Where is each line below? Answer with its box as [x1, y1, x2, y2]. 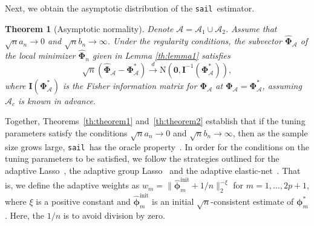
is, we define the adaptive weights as [5, 179, 140, 191]
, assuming [262, 79, 302, 91]
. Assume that [225, 22, 277, 35]
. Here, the [5, 208, 44, 221]
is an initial [152, 194, 194, 207]
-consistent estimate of [211, 194, 294, 207]
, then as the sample [232, 127, 308, 139]
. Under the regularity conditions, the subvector [107, 35, 282, 47]
